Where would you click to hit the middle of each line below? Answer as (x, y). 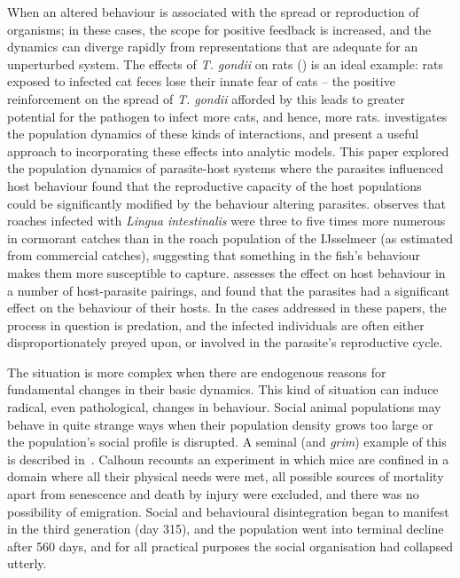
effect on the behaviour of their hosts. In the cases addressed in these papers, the (227, 308)
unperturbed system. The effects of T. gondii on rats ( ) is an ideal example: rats (225, 63)
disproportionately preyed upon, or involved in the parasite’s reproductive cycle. (225, 342)
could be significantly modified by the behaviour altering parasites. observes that (226, 203)
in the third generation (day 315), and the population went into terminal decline (226, 529)
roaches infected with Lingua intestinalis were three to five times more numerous (226, 221)
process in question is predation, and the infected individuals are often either (216, 325)
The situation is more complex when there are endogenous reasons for (197, 372)
